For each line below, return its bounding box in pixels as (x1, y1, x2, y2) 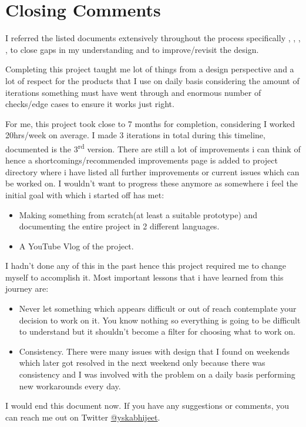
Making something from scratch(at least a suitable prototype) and (19, 208, 258, 221)
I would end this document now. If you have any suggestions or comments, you (5, 399, 289, 412)
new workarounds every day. (19, 379, 121, 392)
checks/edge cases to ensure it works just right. (5, 98, 174, 110)
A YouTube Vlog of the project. (19, 239, 134, 252)
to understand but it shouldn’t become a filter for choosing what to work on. (19, 325, 295, 338)
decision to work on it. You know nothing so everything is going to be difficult (19, 313, 301, 326)
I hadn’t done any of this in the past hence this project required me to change (5, 259, 286, 272)
